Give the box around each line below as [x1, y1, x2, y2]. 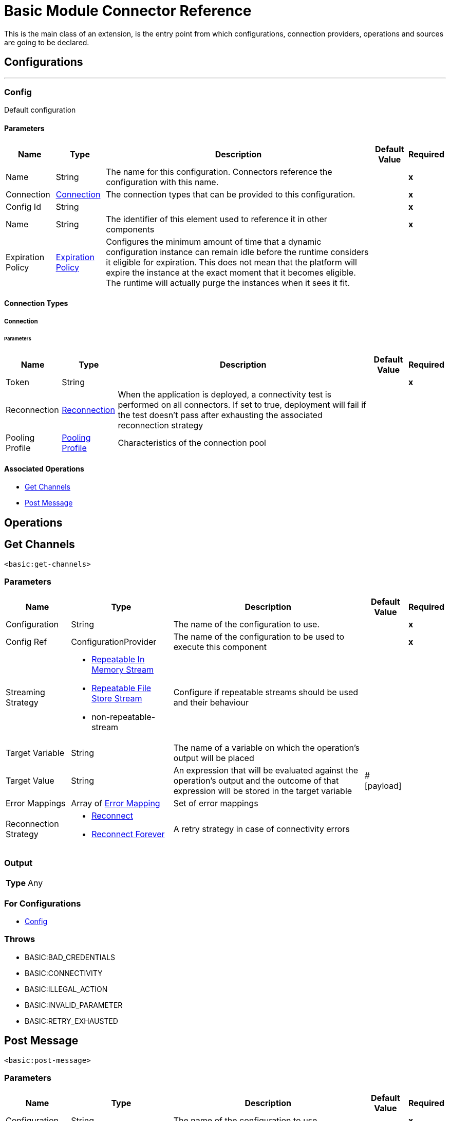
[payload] [364, 781, 402, 791]
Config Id [6, 201, 41, 212]
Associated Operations [4, 464, 84, 473]
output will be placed [173, 753, 254, 764]
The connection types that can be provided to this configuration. [106, 189, 355, 200]
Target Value [6, 775, 54, 786]
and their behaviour [173, 697, 249, 708]
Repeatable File [91, 683, 152, 694]
